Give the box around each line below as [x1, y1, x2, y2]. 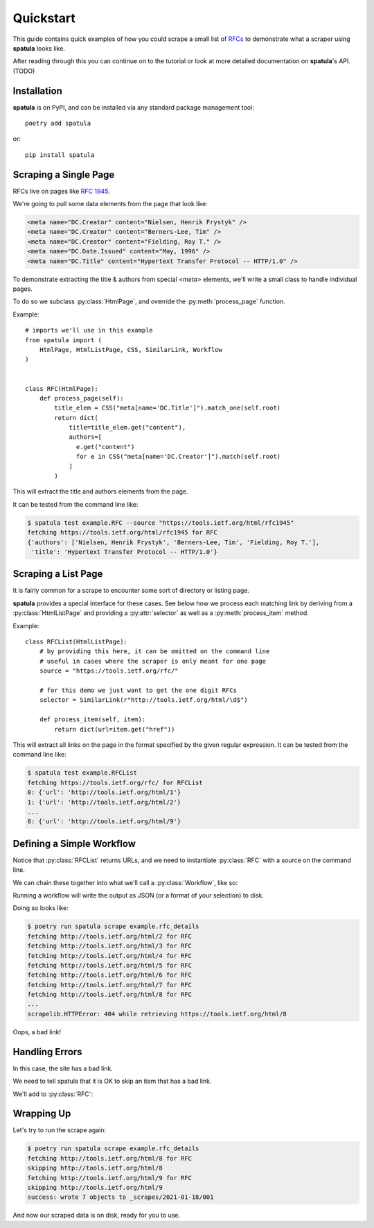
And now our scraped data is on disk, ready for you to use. [12, 1211, 180, 1220]
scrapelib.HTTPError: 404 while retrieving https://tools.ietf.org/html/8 [27, 1010, 287, 1018]
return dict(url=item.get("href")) [54, 725, 175, 733]
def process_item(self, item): [39, 716, 146, 723]
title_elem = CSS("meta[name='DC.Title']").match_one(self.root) [54, 404, 281, 412]
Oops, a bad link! [12, 1027, 62, 1036]
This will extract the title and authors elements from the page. [12, 487, 188, 496]
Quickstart [12, 10, 76, 26]
